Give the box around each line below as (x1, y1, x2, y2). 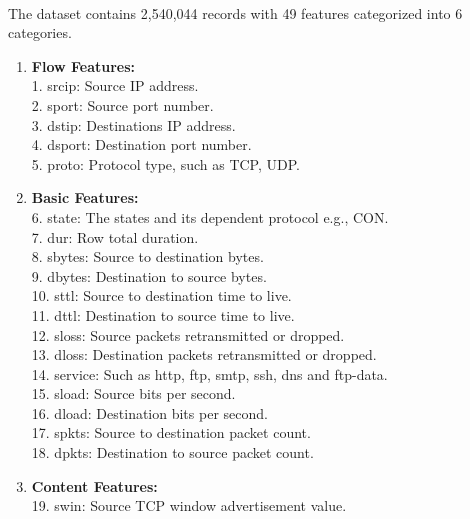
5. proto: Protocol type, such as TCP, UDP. (31, 153, 300, 174)
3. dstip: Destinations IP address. (31, 114, 236, 135)
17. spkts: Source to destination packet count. (31, 422, 311, 443)
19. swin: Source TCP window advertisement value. (31, 495, 347, 516)
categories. (8, 22, 72, 43)
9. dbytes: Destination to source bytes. (31, 265, 267, 286)
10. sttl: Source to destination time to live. (31, 285, 292, 306)
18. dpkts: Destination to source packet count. (31, 442, 314, 463)
